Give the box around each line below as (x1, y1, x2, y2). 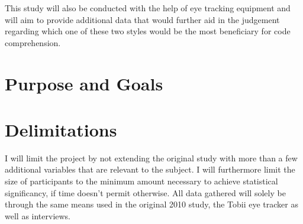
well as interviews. (5, 209, 71, 222)
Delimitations (5, 117, 117, 141)
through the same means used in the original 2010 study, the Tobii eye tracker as (5, 198, 298, 210)
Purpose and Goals (5, 71, 163, 95)
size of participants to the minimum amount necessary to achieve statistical (5, 175, 278, 187)
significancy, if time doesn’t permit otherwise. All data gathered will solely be (5, 186, 286, 199)
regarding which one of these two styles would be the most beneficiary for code (5, 25, 291, 37)
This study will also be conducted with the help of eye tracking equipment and (5, 2, 291, 14)
